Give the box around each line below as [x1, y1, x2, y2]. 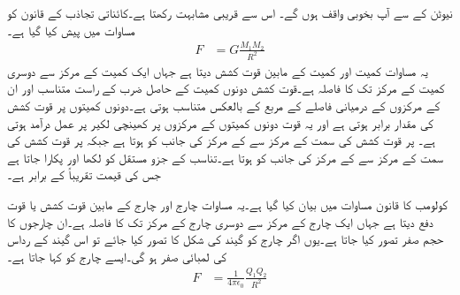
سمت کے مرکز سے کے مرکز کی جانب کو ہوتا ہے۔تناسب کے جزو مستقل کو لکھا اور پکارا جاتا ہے [7, 147, 444, 166]
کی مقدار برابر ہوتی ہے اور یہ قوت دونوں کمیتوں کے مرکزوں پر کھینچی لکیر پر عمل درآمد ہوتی [7, 113, 433, 132]
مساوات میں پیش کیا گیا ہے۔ [7, 20, 135, 39]
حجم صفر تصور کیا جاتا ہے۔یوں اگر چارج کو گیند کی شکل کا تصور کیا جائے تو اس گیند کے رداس [7, 230, 444, 248]
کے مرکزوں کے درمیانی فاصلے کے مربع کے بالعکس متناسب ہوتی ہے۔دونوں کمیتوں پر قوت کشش [7, 96, 441, 114]
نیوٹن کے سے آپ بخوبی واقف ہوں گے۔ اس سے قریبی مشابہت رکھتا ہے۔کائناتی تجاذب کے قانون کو [7, 4, 453, 21]
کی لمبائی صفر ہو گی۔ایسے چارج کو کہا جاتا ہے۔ [7, 246, 227, 265]
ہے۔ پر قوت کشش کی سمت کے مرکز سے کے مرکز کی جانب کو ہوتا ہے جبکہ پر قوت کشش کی [7, 131, 436, 149]
